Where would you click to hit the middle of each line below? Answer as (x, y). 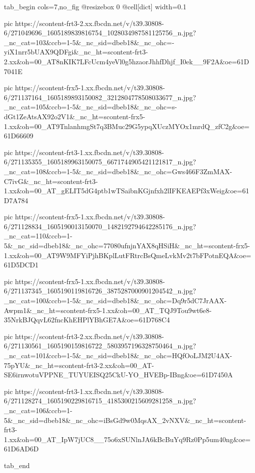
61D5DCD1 (21, 265)
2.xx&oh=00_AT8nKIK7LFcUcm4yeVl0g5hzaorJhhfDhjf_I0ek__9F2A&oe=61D (127, 61)
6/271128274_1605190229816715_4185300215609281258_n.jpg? (100, 401)
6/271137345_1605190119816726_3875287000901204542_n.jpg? (100, 291)
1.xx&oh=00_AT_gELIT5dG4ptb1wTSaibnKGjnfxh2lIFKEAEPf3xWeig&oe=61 (127, 191)
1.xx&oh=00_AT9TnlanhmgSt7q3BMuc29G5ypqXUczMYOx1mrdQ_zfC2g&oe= (127, 126)
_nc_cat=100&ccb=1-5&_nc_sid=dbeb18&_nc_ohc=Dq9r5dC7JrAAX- (115, 301)
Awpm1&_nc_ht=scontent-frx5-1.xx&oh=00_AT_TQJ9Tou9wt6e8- (108, 310)
